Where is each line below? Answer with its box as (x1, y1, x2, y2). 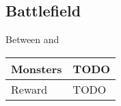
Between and (5, 32, 59, 47)
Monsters (11, 60, 62, 77)
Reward (11, 81, 48, 97)
